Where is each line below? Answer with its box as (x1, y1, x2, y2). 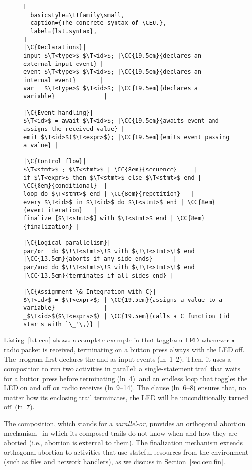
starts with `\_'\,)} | (23, 320, 100, 328)
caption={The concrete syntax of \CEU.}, (30, 20, 167, 27)
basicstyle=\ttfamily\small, (30, 11, 125, 19)
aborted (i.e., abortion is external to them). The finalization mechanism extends (4, 437, 243, 448)
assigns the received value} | (23, 125, 125, 132)
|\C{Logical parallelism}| (23, 239, 111, 247)
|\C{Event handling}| (23, 109, 94, 116)
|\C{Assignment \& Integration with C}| (23, 288, 156, 295)
